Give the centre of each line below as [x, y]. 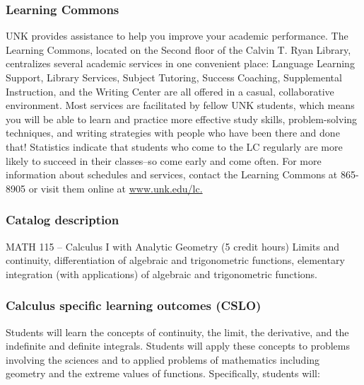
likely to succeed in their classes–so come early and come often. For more [164, 160]
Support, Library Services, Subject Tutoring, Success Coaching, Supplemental [174, 77]
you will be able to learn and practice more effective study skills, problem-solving [182, 119]
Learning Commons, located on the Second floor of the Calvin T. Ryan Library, [178, 49]
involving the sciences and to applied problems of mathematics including [163, 359]
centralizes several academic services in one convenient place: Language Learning [180, 63]
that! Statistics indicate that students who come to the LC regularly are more [174, 146]
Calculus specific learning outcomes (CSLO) [134, 305]
